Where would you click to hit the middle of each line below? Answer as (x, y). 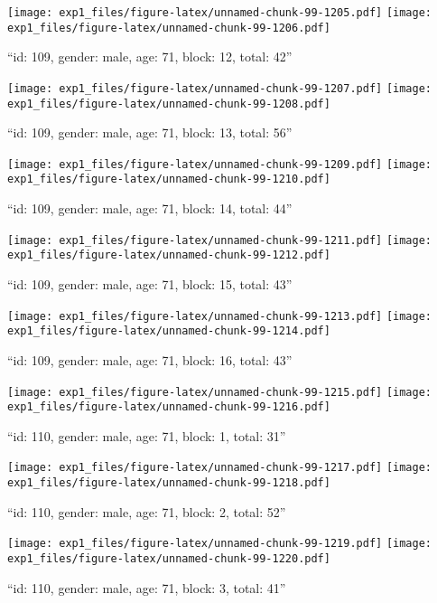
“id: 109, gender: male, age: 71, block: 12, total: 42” (150, 57)
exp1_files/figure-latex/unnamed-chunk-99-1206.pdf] (169, 28)
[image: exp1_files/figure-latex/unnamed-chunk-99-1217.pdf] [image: (220, 468)
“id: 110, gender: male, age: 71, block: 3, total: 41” (147, 587)
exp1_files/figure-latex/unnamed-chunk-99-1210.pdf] (169, 179)
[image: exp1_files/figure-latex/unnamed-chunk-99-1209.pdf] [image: (220, 164)
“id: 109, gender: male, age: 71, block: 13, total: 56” (150, 132)
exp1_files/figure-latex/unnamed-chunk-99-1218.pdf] (169, 483)
